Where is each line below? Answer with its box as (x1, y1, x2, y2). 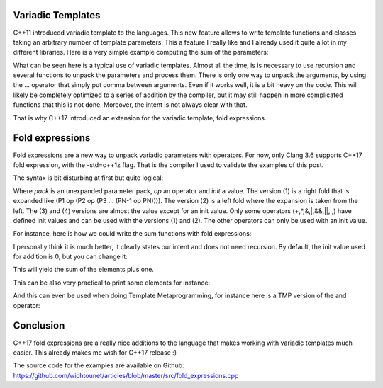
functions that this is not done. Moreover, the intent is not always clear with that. (13, 101, 248, 109)
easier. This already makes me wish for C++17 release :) (13, 348, 177, 357)
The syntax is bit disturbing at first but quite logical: (13, 173, 164, 182)
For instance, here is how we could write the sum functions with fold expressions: (13, 229, 252, 238)
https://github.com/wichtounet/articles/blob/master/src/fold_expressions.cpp (13, 371, 239, 380)
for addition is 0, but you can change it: (13, 252, 128, 261)
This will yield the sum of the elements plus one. (13, 266, 154, 274)
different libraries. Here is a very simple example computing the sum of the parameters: (13, 48, 269, 57)
